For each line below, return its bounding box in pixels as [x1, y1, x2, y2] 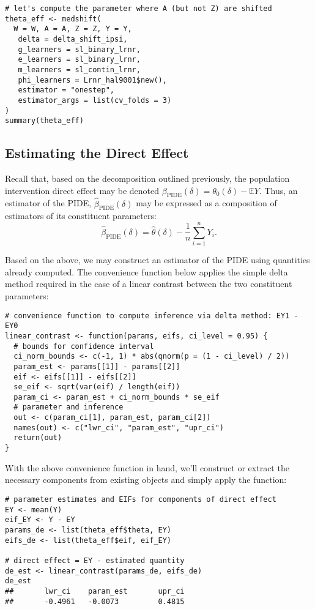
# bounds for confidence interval [13, 342, 154, 351]
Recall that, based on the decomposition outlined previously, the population [5, 172, 290, 185]
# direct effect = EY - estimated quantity [5, 556, 185, 565]
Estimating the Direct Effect [5, 143, 189, 162]
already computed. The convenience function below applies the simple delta [5, 265, 288, 278]
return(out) [13, 433, 62, 443]
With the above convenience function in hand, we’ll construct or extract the [5, 461, 289, 474]
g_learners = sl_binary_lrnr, [18, 45, 141, 54]
